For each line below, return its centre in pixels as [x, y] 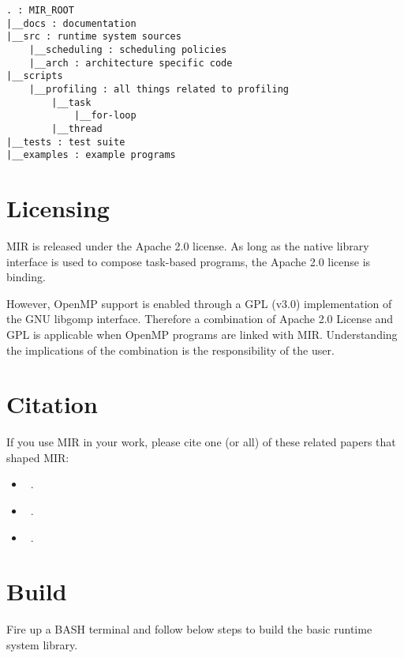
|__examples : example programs [91, 155]
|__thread [77, 128]
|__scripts [35, 76]
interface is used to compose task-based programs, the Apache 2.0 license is [189, 261]
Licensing [58, 208]
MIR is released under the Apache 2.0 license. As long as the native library [188, 246]
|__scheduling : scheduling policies [128, 49]
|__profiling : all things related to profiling [159, 89]
